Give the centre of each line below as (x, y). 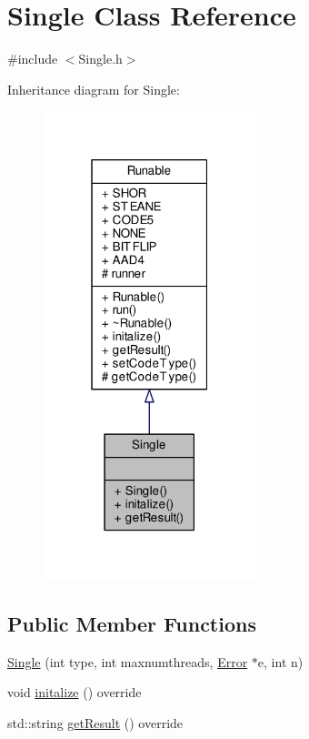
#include (33, 59)
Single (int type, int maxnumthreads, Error (128, 661)
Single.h (100, 59)
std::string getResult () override (95, 722)
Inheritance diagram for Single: (94, 89)
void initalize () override (75, 692)
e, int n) (280, 661)
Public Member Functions (132, 623)
